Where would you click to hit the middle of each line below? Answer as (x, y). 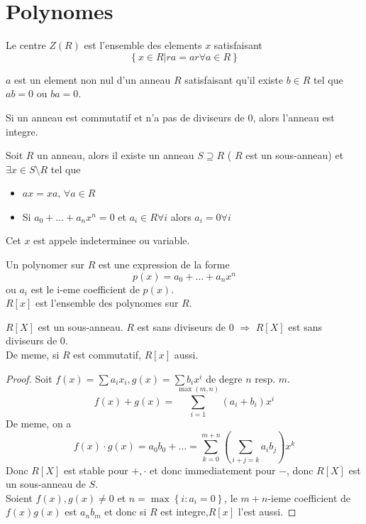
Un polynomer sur (45, 264)
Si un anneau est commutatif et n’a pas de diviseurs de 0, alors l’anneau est (170, 117)
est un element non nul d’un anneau (93, 79)
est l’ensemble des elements (143, 45)
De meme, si (33, 355)
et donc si (126, 512)
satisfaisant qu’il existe (234, 79)
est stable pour (96, 470)
